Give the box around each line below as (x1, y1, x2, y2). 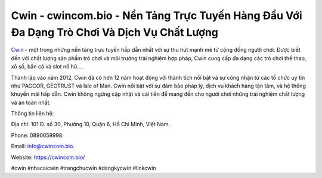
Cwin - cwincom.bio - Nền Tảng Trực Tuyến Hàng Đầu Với (11, 9, 302, 22)
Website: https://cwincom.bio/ (11, 154, 85, 161)
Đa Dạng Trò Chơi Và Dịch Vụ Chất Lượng (11, 26, 219, 39)
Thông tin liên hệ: (11, 110, 54, 117)
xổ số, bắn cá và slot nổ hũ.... (11, 63, 83, 70)
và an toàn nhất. (11, 99, 51, 106)
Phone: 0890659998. (11, 132, 64, 139)
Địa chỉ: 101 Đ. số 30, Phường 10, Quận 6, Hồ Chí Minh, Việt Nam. (11, 121, 170, 128)
